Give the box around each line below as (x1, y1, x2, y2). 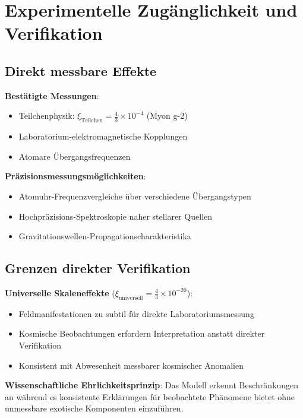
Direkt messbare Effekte (5, 61, 157, 80)
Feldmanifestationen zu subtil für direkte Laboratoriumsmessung (18, 307, 254, 319)
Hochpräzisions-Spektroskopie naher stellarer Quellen (18, 210, 213, 222)
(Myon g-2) (146, 109, 188, 122)
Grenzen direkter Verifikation (5, 259, 191, 277)
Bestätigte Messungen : (5, 89, 99, 102)
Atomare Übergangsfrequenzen (18, 150, 131, 162)
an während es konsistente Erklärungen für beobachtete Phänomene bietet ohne (5, 390, 295, 403)
